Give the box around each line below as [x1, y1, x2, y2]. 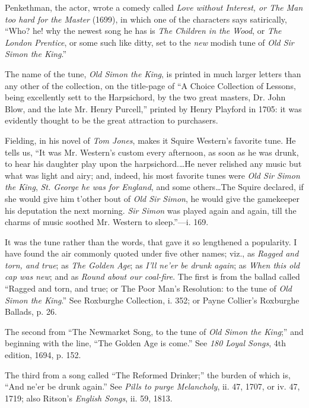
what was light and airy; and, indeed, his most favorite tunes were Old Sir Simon [5, 169, 300, 181]
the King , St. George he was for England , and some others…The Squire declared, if [5, 181, 304, 193]
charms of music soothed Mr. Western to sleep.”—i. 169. [5, 216, 209, 228]
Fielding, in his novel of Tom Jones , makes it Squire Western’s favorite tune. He [5, 134, 296, 146]
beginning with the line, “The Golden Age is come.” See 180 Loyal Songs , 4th [5, 337, 286, 349]
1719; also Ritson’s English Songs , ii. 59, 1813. [5, 391, 173, 404]
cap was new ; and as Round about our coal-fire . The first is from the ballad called [5, 270, 300, 283]
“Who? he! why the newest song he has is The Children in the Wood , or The [5, 24, 282, 37]
